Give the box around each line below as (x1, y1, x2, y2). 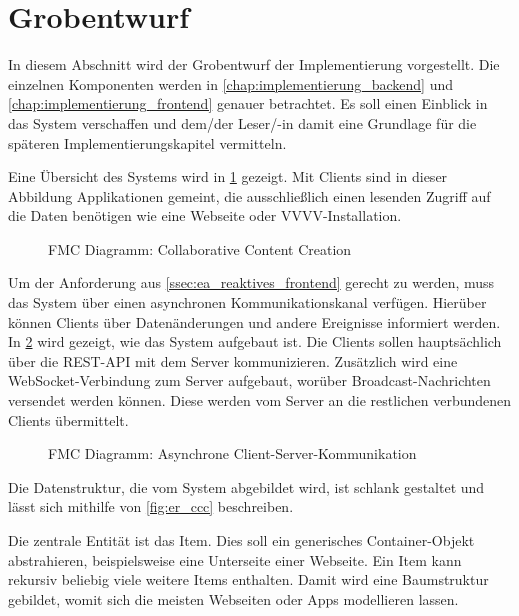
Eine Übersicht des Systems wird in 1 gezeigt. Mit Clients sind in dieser (8, 166, 448, 187)
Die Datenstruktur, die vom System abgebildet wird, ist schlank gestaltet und (8, 476, 485, 497)
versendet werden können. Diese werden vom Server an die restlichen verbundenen (8, 390, 512, 411)
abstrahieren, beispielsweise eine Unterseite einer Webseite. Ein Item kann (8, 549, 462, 570)
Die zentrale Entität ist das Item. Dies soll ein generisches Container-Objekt (8, 530, 475, 550)
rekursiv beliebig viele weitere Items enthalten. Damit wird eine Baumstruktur (8, 569, 489, 590)
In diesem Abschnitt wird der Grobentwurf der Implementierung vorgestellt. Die (8, 54, 500, 75)
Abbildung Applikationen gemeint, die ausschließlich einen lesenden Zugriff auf (8, 185, 491, 206)
